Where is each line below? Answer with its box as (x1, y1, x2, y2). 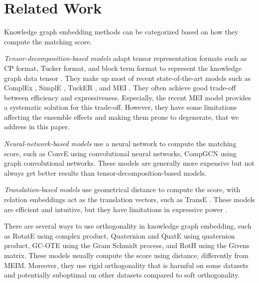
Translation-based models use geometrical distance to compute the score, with (4, 184, 241, 195)
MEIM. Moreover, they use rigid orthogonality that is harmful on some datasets (4, 260, 249, 270)
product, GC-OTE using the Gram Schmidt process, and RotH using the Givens (4, 240, 250, 251)
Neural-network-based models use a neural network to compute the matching (4, 138, 237, 149)
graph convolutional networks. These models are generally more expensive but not (4, 158, 255, 168)
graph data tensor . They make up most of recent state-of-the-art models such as (4, 72, 251, 83)
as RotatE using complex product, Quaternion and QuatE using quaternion (4, 230, 235, 241)
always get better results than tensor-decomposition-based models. (4, 167, 207, 178)
